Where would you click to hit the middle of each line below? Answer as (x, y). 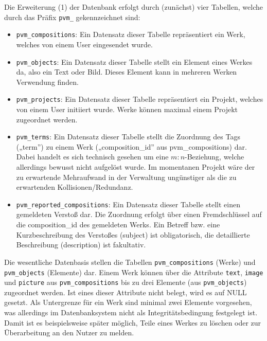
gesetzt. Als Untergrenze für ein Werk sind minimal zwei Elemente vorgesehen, (128, 302)
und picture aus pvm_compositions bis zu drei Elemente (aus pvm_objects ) (126, 282)
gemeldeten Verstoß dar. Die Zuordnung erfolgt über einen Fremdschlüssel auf (139, 214)
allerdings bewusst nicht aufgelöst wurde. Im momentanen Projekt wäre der (136, 167)
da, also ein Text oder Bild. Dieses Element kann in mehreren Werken (127, 72)
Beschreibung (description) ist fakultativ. (81, 245)
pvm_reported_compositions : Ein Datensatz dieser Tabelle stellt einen (128, 204)
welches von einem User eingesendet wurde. (84, 44)
